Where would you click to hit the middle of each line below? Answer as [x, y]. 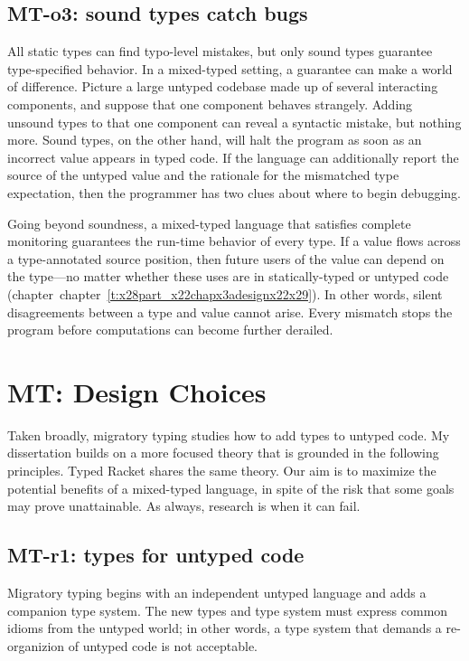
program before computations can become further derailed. [170, 330]
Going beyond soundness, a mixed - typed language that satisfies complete [209, 223]
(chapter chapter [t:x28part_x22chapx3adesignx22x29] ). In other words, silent [225, 293]
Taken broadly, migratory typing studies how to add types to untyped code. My [229, 434]
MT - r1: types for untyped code [156, 555]
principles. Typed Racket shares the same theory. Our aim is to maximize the [222, 471]
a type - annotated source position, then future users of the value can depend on [226, 258]
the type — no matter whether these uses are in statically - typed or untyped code [228, 276]
